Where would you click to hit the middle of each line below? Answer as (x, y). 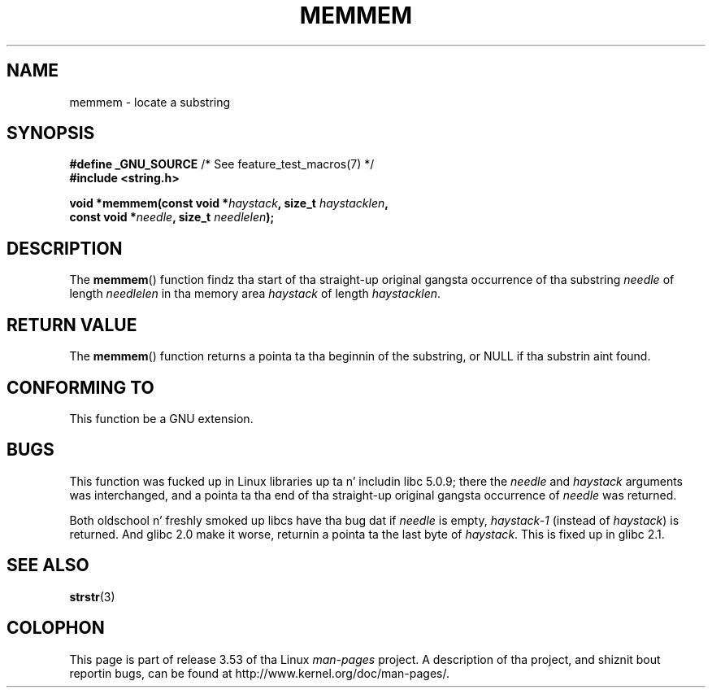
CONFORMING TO (80, 387)
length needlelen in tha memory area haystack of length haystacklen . (255, 294)
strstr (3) (92, 596)
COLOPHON (56, 628)
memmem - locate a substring (150, 102)
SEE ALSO (48, 565)
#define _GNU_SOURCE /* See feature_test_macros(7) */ (222, 164)
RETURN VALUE (72, 325)
